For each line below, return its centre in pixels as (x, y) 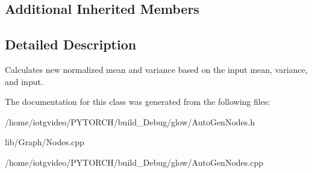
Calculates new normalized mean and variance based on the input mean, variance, (156, 69)
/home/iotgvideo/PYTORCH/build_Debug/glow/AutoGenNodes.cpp (134, 162)
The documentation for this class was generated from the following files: (138, 102)
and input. (24, 81)
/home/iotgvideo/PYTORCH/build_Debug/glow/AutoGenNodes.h (130, 121)
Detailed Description (71, 44)
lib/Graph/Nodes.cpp (45, 142)
